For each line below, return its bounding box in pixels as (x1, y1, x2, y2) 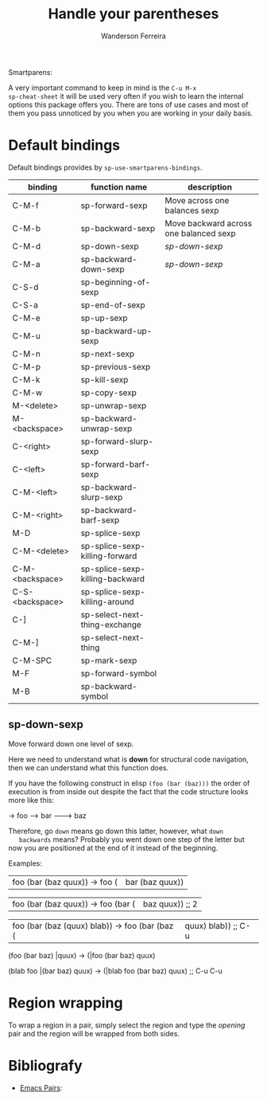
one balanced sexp (164, 228, 236, 239)
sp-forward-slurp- (80, 436, 153, 447)
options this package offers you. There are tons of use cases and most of (8, 100, 249, 109)
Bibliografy (8, 1056, 83, 1075)
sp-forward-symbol (80, 667, 157, 679)
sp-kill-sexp (80, 374, 129, 385)
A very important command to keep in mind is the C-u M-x (8, 83, 197, 92)
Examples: (8, 858, 42, 868)
